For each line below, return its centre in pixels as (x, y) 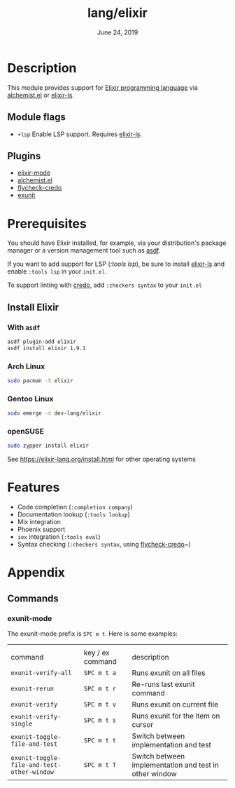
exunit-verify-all (41, 673)
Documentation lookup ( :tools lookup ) (74, 514)
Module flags (37, 117)
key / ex (97, 653)
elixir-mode (34, 173)
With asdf (24, 327)
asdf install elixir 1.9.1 (47, 348)
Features (34, 487)
